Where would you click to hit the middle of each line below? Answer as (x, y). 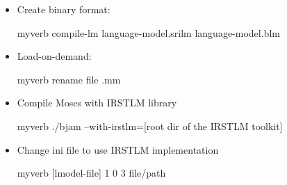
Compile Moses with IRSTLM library (97, 103)
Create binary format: (64, 9)
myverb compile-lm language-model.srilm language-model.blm (148, 32)
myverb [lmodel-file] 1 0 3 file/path (91, 173)
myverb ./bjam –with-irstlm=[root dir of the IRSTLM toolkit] (150, 126)
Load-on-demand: (54, 56)
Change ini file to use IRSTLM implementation (118, 149)
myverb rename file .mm (69, 79)
